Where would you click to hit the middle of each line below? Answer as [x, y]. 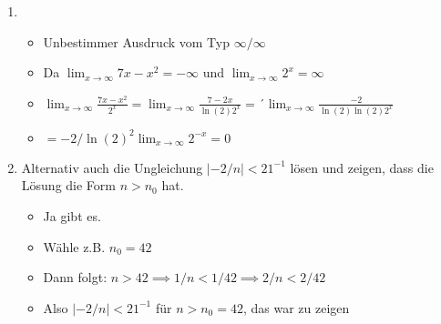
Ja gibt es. [72, 215]
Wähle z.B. [74, 246]
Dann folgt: [75, 277]
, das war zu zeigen [296, 307]
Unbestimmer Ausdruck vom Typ [136, 41]
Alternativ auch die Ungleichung [112, 167]
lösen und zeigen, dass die [362, 167]
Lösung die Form [68, 185]
